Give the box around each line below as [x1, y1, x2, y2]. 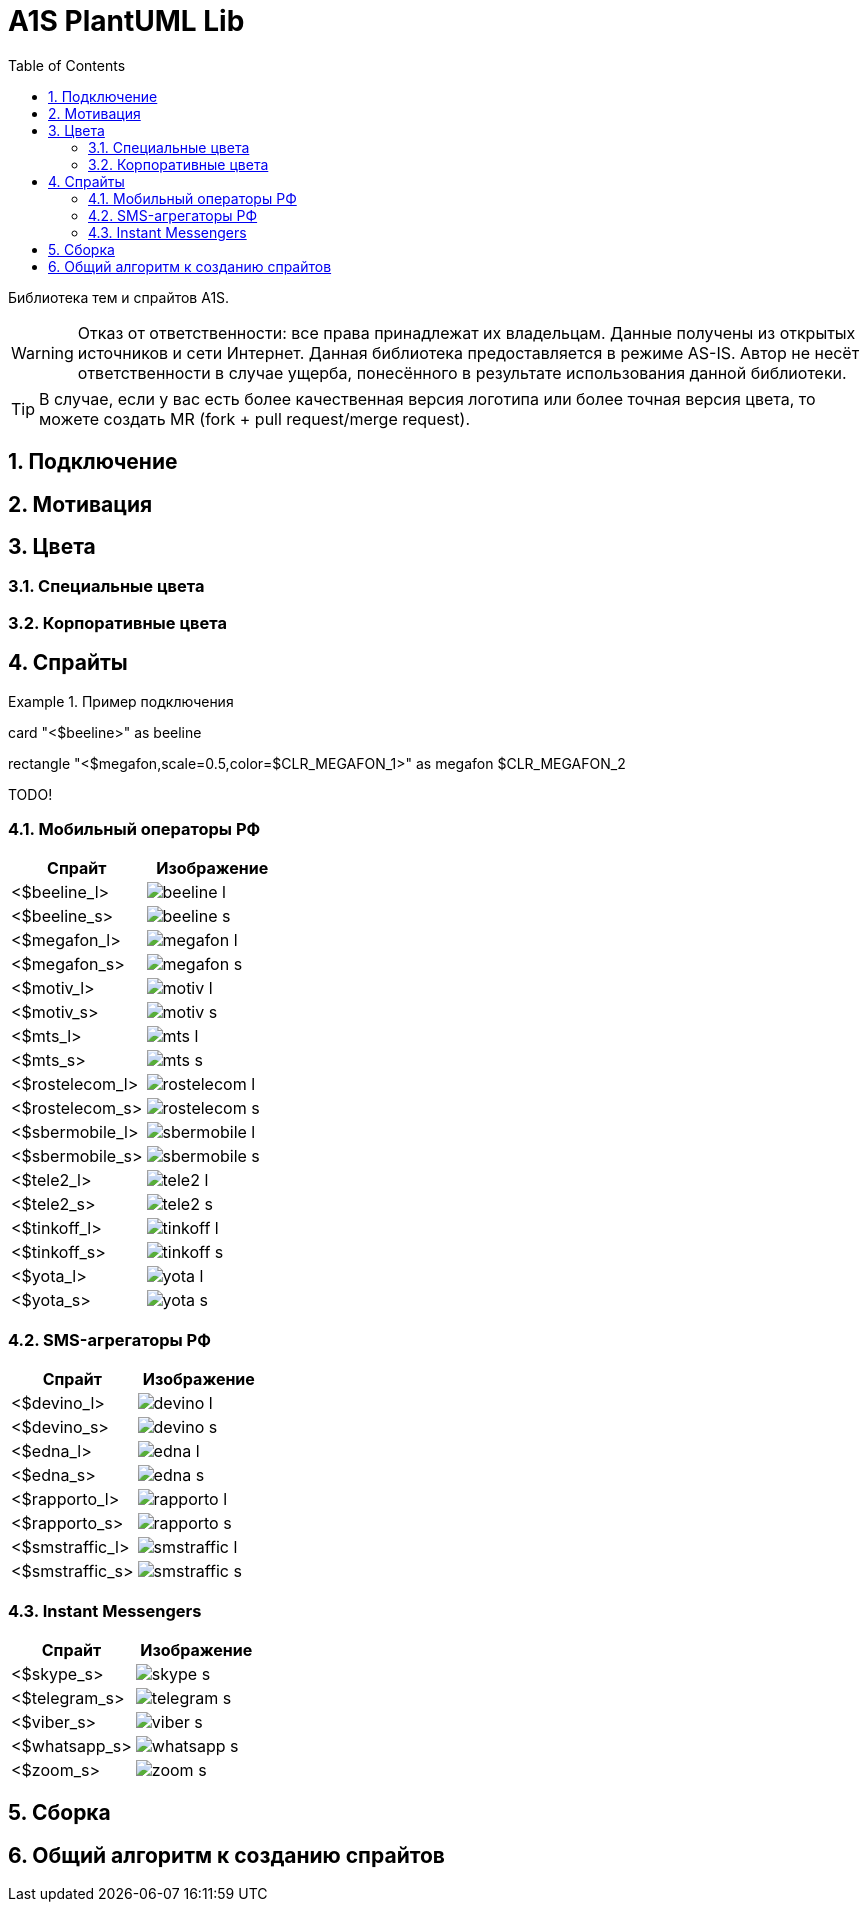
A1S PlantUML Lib [8, 4, 245, 38]
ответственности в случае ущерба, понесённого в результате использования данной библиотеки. [77, 362, 847, 383]
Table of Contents [8, 56, 126, 74]
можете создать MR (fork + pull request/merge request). [39, 408, 471, 429]
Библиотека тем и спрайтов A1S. [8, 288, 230, 306]
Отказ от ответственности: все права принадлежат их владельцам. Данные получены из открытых [77, 322, 856, 343]
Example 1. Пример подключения [8, 692, 234, 710]
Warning [11, 342, 74, 363]
